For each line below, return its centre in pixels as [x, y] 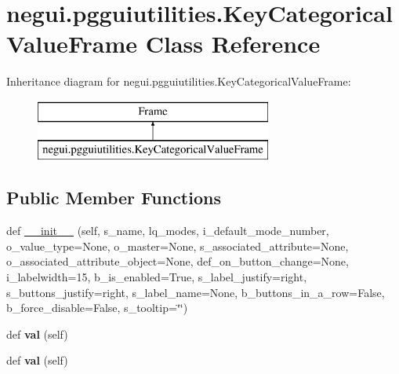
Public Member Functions [114, 198]
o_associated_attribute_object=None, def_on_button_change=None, [178, 261]
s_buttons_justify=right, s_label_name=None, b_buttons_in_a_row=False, [196, 292]
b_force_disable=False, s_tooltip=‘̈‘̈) [97, 308]
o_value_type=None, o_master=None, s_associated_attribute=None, [178, 246]
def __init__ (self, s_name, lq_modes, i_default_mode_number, [168, 231]
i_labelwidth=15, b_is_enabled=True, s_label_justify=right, [157, 277]
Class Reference [233, 44]
